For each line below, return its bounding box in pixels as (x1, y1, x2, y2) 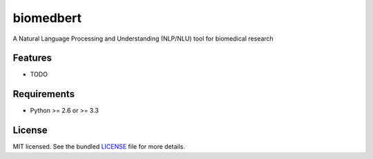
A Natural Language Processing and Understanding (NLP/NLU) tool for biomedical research (12, 34, 274, 43)
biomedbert (12, 10, 82, 25)
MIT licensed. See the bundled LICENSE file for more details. (12, 142, 186, 151)
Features (12, 52, 52, 64)
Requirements (12, 88, 75, 100)
